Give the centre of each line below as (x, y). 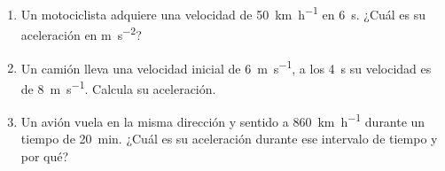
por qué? (45, 155)
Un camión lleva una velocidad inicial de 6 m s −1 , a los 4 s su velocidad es (226, 66)
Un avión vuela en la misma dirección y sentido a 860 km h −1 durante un (223, 120)
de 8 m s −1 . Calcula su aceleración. (118, 87)
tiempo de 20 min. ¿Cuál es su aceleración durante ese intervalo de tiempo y (229, 139)
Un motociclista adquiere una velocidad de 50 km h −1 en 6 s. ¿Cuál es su (223, 13)
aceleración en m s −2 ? (81, 33)
